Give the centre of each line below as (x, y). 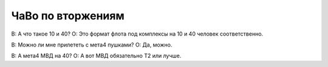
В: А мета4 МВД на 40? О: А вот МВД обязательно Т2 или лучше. (96, 56)
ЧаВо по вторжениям (68, 16)
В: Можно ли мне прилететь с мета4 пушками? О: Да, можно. (92, 45)
